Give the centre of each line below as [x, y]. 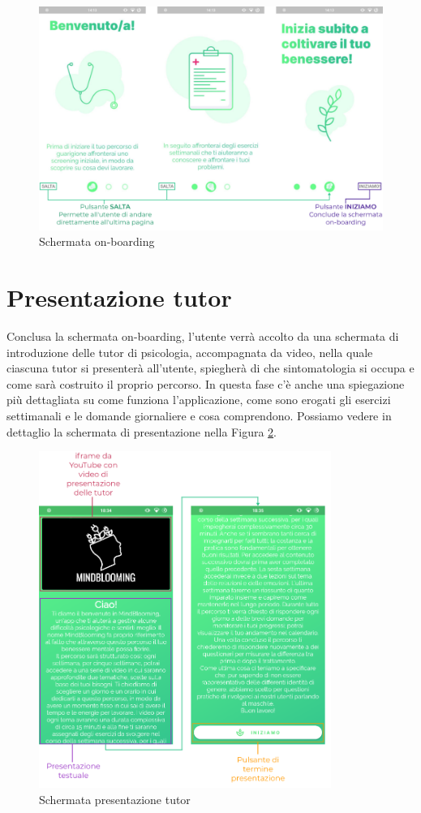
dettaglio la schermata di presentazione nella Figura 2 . [142, 431]
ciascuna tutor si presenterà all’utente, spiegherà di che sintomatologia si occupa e [210, 368]
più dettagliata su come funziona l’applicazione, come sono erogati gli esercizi [199, 400]
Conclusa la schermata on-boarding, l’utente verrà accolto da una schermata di [203, 336]
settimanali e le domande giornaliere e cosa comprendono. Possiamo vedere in [199, 416]
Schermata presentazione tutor [115, 800]
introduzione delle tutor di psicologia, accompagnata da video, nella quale [190, 352]
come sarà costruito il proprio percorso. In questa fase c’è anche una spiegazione [206, 383]
